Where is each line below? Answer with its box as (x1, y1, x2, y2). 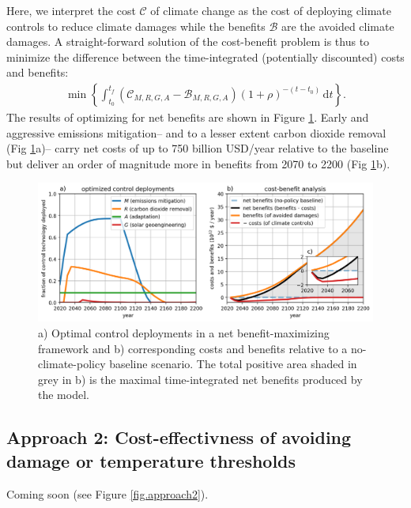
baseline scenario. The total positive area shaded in (109, 356, 357, 372)
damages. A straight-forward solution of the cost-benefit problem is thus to (6, 33, 370, 50)
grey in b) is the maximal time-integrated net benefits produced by (38, 371, 363, 387)
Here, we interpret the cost (6, 2, 136, 18)
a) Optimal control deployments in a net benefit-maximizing (38, 324, 330, 341)
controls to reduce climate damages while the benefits (6, 17, 266, 34)
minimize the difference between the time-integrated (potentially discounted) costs (6, 48, 405, 65)
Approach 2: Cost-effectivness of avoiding (6, 425, 352, 450)
